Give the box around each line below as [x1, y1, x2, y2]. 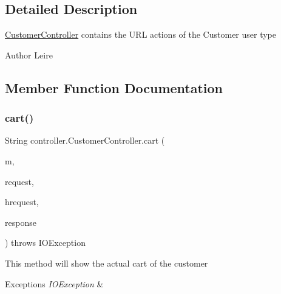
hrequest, [5, 195, 39, 208]
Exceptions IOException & [5, 277, 104, 290]
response [5, 215, 36, 228]
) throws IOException [5, 236, 86, 249]
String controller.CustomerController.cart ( [5, 134, 165, 147]
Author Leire [5, 48, 53, 61]
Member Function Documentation [5, 78, 223, 97]
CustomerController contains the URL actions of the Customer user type [5, 28, 277, 41]
